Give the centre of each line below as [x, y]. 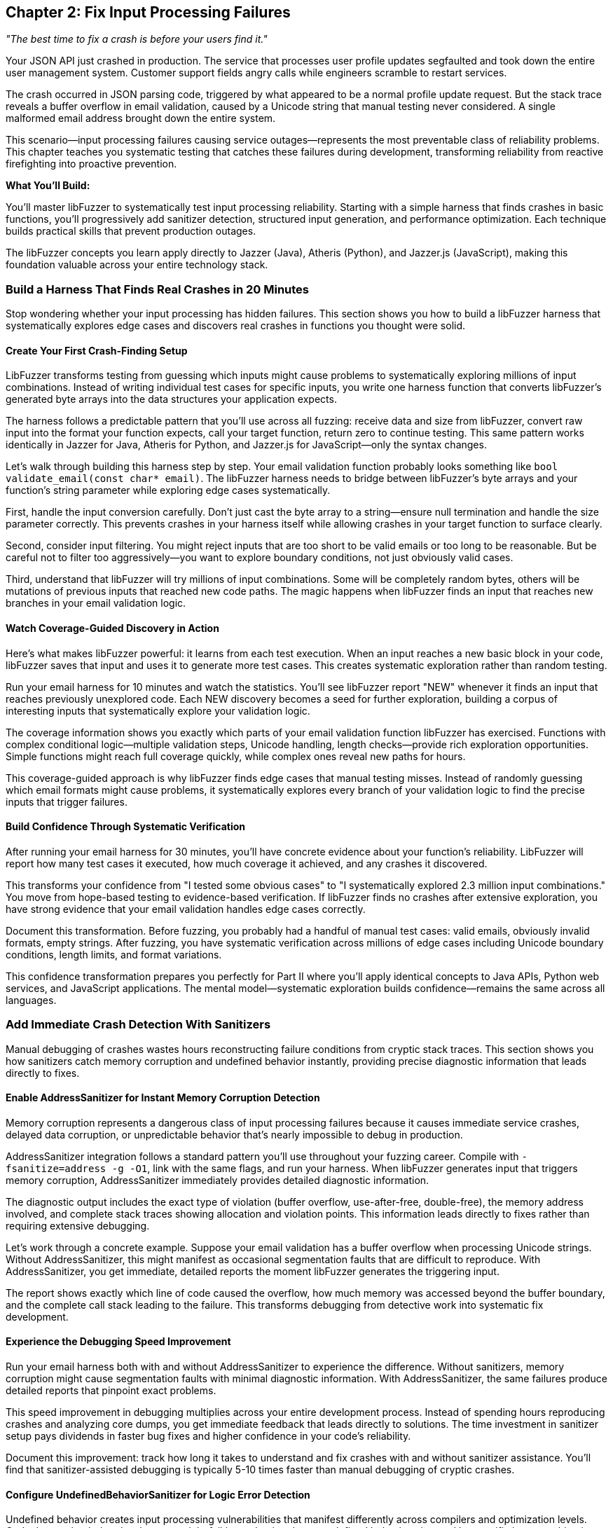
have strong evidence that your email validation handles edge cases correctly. [186, 909]
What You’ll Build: [48, 186]
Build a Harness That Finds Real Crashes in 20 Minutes [158, 289]
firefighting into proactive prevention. [91, 164]
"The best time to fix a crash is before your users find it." [137, 39]
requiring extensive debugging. [78, 1225]
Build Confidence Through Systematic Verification [126, 827]
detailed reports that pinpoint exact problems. [111, 1391]
